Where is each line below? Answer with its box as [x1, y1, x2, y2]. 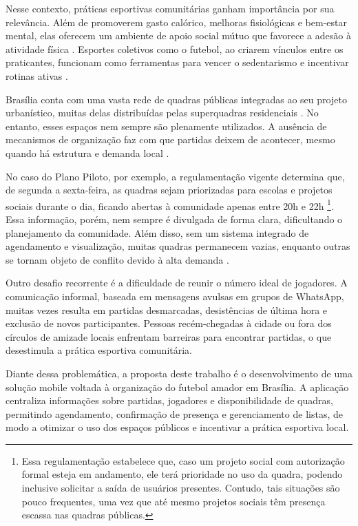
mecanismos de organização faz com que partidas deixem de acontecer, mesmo [6, 132, 335, 147]
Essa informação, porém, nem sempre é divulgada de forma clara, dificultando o [6, 211, 343, 226]
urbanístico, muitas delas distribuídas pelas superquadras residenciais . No [6, 105, 319, 120]
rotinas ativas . [6, 68, 68, 83]
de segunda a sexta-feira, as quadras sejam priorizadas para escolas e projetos [6, 182, 333, 197]
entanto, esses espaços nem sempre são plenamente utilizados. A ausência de [6, 118, 327, 133]
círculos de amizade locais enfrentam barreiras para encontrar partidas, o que [6, 329, 332, 344]
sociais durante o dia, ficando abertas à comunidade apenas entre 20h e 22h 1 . [6, 196, 334, 213]
